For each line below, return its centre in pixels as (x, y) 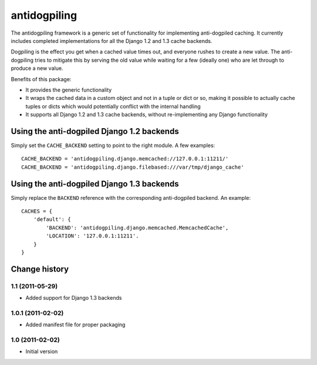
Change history (40, 269)
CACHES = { (37, 211)
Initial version (42, 351)
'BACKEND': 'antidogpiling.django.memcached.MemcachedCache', (137, 227)
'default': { (52, 220)
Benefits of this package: (41, 79)
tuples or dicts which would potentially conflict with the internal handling (113, 106)
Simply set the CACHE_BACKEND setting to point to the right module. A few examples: (113, 145)
